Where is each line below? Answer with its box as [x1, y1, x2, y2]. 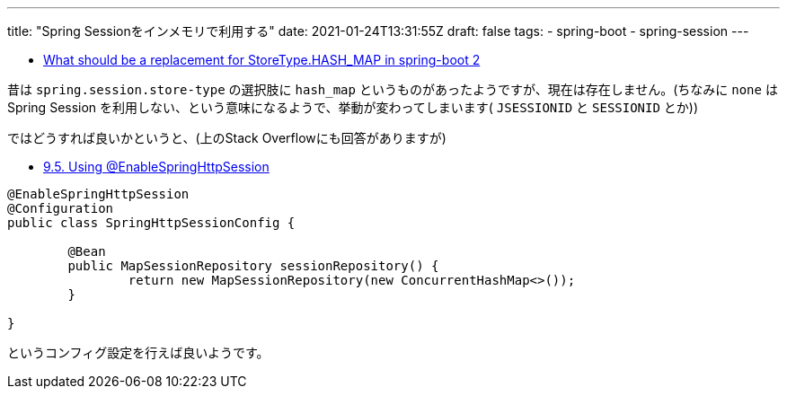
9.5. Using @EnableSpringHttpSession [43, 159, 270, 174]
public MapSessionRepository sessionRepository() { [67, 259, 439, 273]
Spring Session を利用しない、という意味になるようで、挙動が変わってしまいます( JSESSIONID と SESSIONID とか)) [7, 100, 699, 115]
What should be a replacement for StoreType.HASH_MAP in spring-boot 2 [43, 52, 481, 67]
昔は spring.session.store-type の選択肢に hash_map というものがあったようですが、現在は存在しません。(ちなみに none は [7, 82, 778, 97]
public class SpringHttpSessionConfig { [7, 216, 296, 230]
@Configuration [7, 201, 114, 216]
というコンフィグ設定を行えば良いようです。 [7, 345, 270, 360]
